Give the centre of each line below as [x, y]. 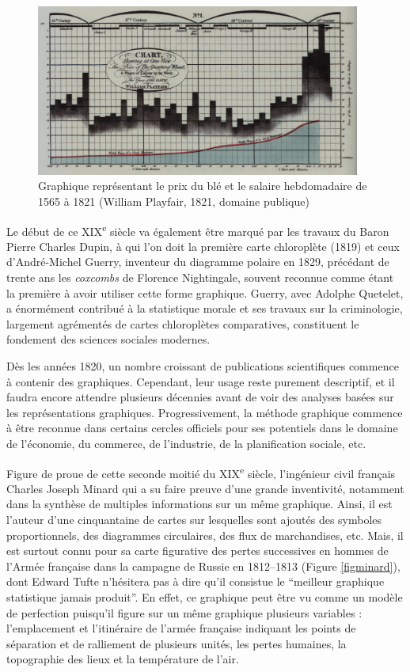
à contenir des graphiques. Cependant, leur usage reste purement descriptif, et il [201, 381]
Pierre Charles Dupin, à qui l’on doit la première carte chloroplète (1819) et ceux [203, 246]
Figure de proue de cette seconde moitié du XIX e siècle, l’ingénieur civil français [201, 472]
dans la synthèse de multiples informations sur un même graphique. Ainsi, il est [199, 504]
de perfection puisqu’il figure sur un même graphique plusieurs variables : [184, 612]
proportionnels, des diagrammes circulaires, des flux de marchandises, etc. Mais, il [205, 535]
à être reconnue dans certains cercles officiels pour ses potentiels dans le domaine [202, 428]
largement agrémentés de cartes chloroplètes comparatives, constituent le [183, 323]
